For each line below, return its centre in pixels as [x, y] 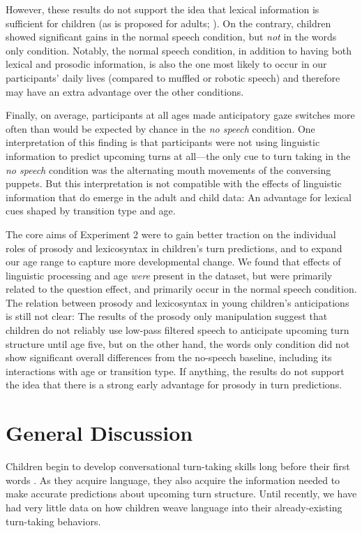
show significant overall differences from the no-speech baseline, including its [169, 357]
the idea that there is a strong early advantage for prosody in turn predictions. [174, 385]
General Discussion [99, 433]
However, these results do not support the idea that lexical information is [163, 9]
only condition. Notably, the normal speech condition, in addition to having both [179, 50]
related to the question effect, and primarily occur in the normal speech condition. [181, 289]
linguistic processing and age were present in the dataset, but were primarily [169, 275]
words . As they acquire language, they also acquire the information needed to [173, 480]
